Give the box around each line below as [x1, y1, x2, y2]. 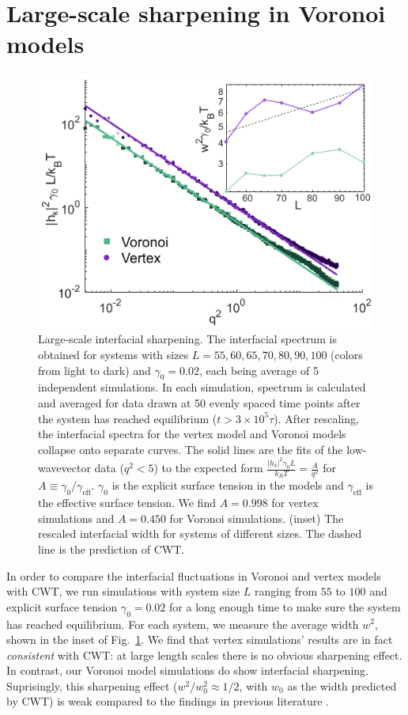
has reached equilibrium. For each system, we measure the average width [6, 615, 359, 632]
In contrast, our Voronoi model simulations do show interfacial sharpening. [6, 662, 368, 679]
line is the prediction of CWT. [38, 540, 185, 557]
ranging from [255, 583, 318, 600]
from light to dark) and [38, 361, 151, 378]
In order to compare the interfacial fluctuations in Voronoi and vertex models [6, 567, 381, 584]
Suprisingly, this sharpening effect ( [6, 677, 178, 694]
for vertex [271, 494, 319, 511]
